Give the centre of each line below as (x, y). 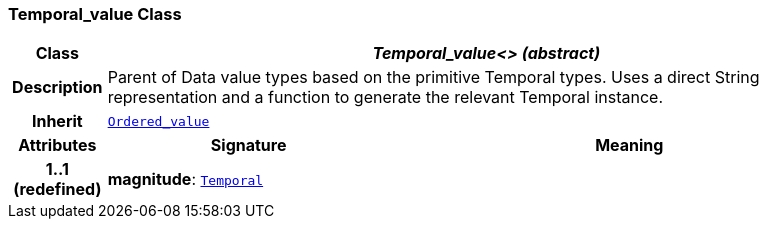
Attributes (57, 145)
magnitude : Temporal (185, 179)
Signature (248, 145)
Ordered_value (158, 121)
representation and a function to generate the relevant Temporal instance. (385, 97)
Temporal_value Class (95, 14)
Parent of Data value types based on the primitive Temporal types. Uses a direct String (433, 77)
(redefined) (57, 189)
